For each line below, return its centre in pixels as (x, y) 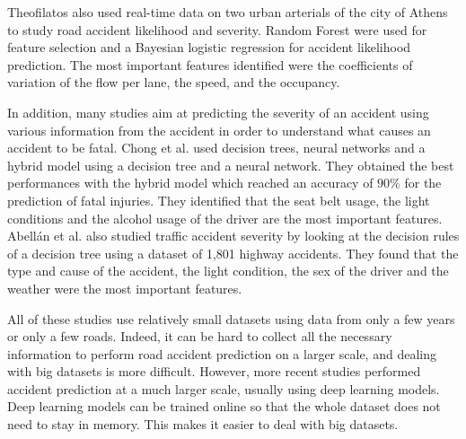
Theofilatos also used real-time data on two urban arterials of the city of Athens (228, 12)
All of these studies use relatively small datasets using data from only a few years (231, 318)
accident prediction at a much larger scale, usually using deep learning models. (224, 388)
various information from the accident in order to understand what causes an (219, 130)
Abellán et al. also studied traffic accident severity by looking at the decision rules (233, 236)
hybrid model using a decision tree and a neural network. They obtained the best (231, 165)
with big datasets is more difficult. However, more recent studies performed (214, 371)
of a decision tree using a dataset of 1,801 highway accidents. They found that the (233, 253)
